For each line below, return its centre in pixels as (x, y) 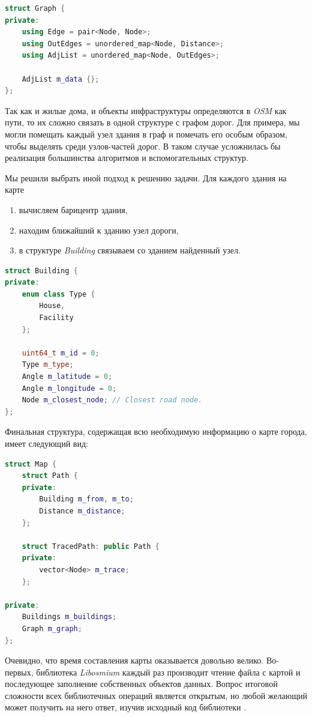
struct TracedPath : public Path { (91, 546)
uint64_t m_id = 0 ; (61, 353)
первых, (19, 672)
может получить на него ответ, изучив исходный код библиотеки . (126, 707)
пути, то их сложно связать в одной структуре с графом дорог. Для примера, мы (152, 122)
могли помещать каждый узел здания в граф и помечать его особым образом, (146, 134)
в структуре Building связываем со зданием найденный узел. (130, 250)
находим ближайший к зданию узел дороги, (99, 230)
